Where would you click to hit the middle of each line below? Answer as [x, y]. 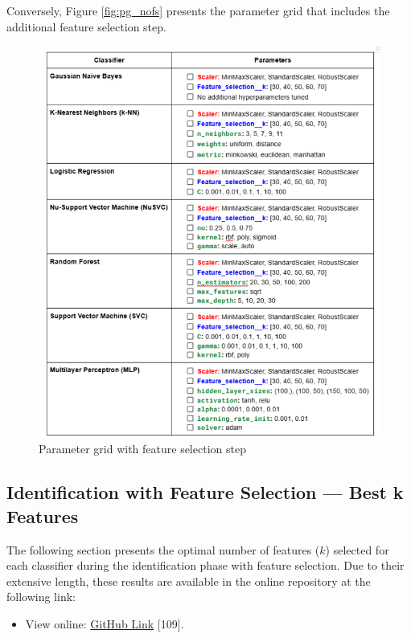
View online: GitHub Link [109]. [105, 623]
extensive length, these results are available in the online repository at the [189, 581]
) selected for [357, 549]
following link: [41, 597]
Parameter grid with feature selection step [142, 449]
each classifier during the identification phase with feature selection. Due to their [205, 565]
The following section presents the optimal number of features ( [163, 549]
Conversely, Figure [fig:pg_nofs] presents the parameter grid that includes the [198, 10]
